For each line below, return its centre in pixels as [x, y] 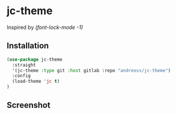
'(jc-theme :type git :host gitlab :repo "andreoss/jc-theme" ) [91, 70]
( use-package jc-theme [35, 59]
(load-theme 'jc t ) [36, 82]
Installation [28, 46]
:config [22, 76]
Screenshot [29, 105]
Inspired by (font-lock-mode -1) [45, 27]
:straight [24, 65]
